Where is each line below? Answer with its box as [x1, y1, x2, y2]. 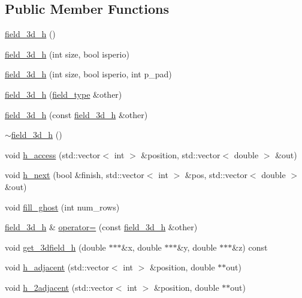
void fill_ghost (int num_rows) [5, 200, 120, 213]
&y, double [177, 240, 217, 253]
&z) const [232, 240, 268, 253]
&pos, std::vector [185, 168, 247, 181]
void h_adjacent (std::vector [5, 261, 109, 273]
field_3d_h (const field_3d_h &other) [5, 108, 148, 121]
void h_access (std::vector [5, 148, 101, 161]
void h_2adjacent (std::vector [5, 281, 113, 293]
